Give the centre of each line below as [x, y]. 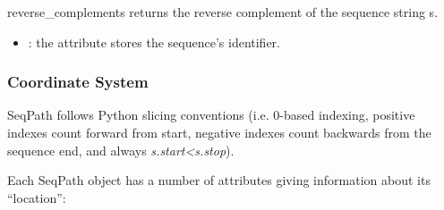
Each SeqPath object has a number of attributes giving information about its [219, 180]
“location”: [37, 197]
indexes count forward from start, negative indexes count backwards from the [219, 132]
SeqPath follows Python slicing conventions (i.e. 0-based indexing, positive [211, 115]
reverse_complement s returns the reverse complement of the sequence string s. [223, 12]
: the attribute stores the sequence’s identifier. [154, 42]
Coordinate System [78, 82]
